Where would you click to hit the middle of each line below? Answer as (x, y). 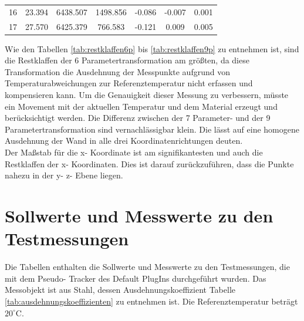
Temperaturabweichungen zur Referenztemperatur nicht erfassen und (129, 83)
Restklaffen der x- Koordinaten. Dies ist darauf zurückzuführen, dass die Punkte (149, 163)
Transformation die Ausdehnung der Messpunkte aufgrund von (117, 71)
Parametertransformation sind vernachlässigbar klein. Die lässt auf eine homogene (152, 129)
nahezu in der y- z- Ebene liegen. (64, 175)
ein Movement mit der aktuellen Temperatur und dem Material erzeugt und (141, 106)
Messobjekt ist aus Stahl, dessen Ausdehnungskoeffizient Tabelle (120, 290)
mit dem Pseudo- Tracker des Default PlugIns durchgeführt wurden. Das (136, 278)
